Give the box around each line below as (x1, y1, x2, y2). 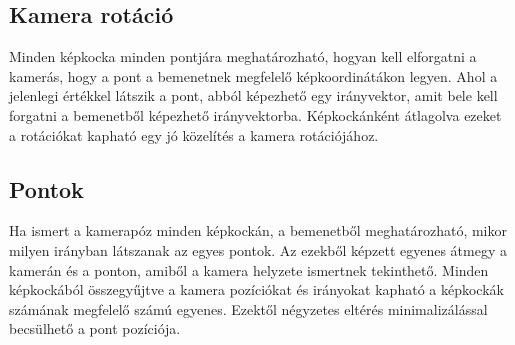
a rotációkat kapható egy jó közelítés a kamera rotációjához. (9, 124, 379, 145)
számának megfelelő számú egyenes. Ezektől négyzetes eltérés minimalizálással (9, 298, 488, 319)
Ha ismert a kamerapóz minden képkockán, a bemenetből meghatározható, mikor (9, 220, 507, 241)
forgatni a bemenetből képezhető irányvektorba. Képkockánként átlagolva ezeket (9, 104, 502, 125)
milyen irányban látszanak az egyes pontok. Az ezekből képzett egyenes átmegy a (9, 239, 507, 260)
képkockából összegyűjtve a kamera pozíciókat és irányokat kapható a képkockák (9, 279, 504, 300)
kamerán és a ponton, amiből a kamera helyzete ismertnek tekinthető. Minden (9, 259, 489, 280)
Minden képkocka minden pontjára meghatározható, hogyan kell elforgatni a (9, 46, 477, 67)
